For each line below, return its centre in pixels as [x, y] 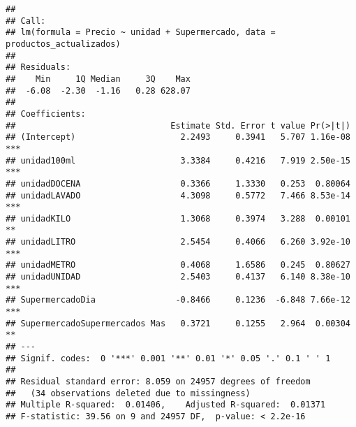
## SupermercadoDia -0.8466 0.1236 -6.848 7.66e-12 [178, 300]
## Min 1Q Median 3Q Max [98, 79]
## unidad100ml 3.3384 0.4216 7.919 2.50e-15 [178, 160]
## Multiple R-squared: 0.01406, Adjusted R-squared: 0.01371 [166, 405]
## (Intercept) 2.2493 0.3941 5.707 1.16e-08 [178, 137]
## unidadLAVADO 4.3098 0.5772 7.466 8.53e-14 [178, 195]
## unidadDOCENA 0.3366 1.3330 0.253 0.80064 [178, 183]
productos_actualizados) [63, 44]
